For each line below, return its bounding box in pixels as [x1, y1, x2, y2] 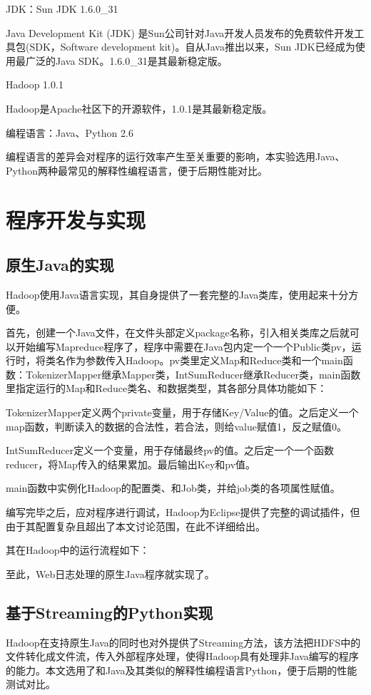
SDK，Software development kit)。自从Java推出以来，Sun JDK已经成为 [29, 39, 355, 54]
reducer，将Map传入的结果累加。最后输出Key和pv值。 [6, 456, 256, 471]
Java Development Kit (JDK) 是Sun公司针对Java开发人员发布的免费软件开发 [6, 25, 355, 40]
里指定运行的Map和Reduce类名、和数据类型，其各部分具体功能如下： [6, 381, 327, 396]
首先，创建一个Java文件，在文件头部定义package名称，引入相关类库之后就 [6, 325, 350, 340]
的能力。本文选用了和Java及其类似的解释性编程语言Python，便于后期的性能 [6, 662, 357, 677]
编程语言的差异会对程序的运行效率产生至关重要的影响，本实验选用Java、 [6, 149, 345, 164]
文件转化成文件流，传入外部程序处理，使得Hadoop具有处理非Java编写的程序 [6, 649, 359, 664]
